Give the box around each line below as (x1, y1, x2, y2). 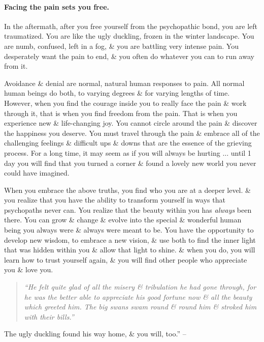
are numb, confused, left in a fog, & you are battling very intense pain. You (4, 40, 239, 51)
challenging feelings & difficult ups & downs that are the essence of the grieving (4, 137, 252, 148)
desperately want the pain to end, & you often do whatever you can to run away (4, 50, 254, 61)
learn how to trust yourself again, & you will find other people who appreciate (4, 254, 247, 265)
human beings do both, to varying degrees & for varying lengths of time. (4, 88, 230, 98)
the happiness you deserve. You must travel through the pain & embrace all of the (4, 127, 260, 138)
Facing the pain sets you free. (4, 1, 109, 12)
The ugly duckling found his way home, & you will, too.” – (4, 328, 186, 339)
